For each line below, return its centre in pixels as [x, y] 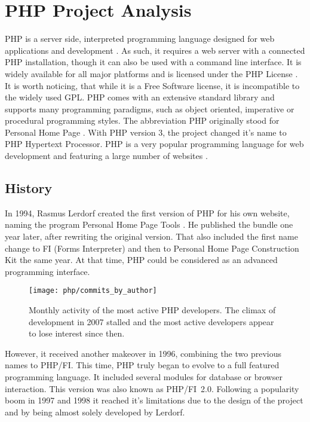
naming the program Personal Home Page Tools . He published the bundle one [149, 224]
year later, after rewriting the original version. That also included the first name [151, 236]
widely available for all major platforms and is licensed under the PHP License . [151, 73]
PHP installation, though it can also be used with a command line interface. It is [153, 62]
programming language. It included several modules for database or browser [144, 377]
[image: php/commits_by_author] [93, 291]
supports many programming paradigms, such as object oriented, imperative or [150, 108]
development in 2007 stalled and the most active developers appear [151, 321]
